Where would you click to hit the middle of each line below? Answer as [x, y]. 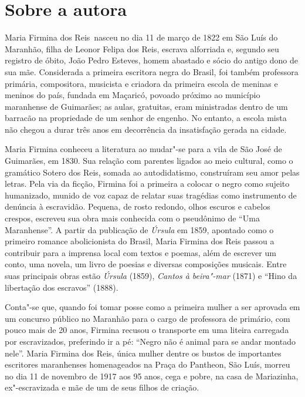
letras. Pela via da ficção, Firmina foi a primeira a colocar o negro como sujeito [147, 184]
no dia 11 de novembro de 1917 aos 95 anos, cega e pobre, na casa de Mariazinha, [152, 376]
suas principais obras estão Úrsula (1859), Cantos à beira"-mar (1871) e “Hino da [151, 275]
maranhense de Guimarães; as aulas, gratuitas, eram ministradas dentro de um [146, 106]
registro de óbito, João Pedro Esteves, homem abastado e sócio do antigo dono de [151, 60]
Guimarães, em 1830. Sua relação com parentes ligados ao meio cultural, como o [149, 161]
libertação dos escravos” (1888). [62, 287]
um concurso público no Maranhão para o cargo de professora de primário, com [148, 318]
